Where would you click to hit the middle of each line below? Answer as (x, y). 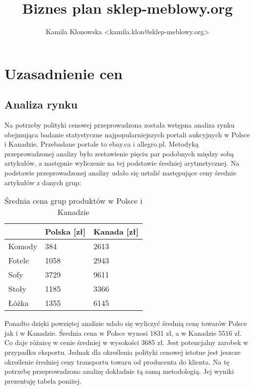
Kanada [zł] (116, 232)
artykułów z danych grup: (43, 182)
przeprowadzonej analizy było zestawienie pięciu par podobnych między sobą (119, 153)
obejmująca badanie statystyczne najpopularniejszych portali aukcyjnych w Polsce (127, 134)
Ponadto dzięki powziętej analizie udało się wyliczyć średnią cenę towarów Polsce (126, 323)
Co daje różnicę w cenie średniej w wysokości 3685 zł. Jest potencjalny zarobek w (127, 342)
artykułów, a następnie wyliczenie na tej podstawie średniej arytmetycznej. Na (122, 163)
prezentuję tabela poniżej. (43, 380)
